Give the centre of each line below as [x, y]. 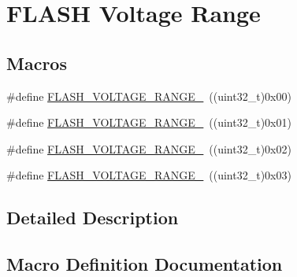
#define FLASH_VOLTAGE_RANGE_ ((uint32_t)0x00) [149, 96]
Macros [37, 63]
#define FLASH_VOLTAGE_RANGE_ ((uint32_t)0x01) [149, 122]
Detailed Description [93, 218]
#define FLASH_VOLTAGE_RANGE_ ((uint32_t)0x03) [149, 175]
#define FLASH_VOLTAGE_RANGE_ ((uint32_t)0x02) [149, 148]
